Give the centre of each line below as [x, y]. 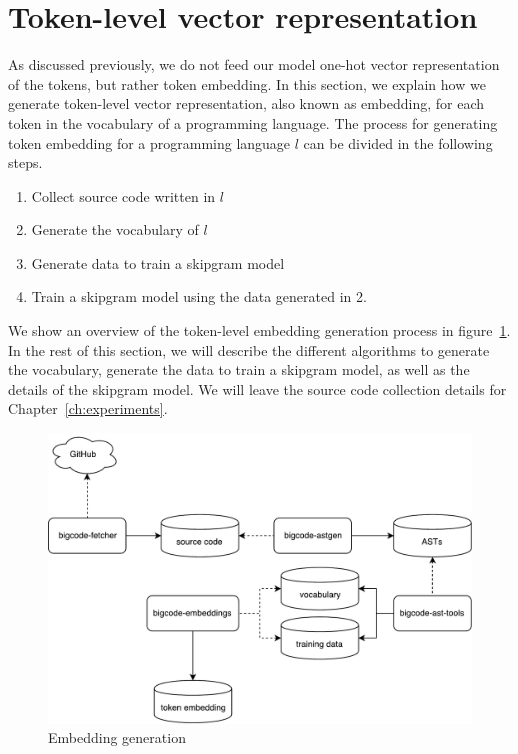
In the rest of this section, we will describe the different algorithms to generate [249, 349]
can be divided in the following [398, 142]
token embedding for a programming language [149, 142]
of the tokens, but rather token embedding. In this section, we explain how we [247, 83]
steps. [25, 162]
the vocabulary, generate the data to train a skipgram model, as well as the [239, 369]
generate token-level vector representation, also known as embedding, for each [246, 103]
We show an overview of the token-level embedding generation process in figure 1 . [259, 330]
